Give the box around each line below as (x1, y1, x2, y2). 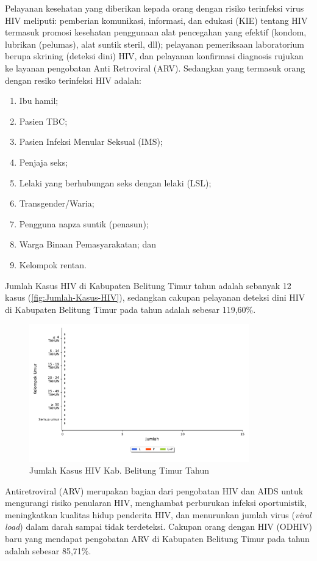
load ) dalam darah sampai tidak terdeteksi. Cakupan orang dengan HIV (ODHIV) (5, 520, 312, 533)
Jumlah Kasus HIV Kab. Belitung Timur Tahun (29, 464, 209, 477)
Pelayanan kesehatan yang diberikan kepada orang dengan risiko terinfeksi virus (5, 2, 304, 14)
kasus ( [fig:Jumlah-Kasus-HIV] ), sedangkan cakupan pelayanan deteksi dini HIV (5, 291, 305, 304)
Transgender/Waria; (19, 197, 94, 210)
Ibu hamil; (19, 94, 59, 107)
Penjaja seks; (19, 155, 68, 168)
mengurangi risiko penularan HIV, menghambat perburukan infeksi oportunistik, (5, 496, 307, 509)
